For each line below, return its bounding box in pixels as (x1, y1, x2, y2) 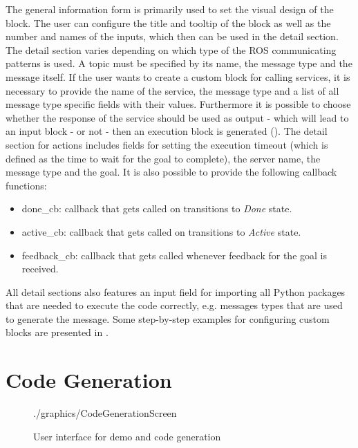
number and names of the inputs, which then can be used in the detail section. (6, 29, 339, 44)
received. (21, 261, 59, 276)
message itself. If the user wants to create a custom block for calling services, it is (6, 69, 350, 84)
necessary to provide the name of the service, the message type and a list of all (6, 83, 339, 97)
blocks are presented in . (6, 325, 109, 339)
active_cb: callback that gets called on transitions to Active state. (21, 224, 301, 239)
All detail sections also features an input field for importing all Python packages (6, 284, 346, 299)
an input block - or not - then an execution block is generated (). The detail (6, 124, 328, 138)
